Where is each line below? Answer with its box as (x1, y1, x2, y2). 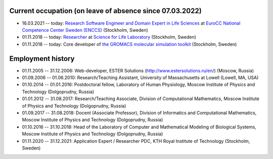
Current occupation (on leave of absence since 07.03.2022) (9, 7, 202, 15)
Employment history (9, 54, 75, 63)
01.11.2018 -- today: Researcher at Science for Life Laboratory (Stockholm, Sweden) (22, 34, 197, 40)
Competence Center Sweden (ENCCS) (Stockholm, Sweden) (22, 27, 149, 33)
